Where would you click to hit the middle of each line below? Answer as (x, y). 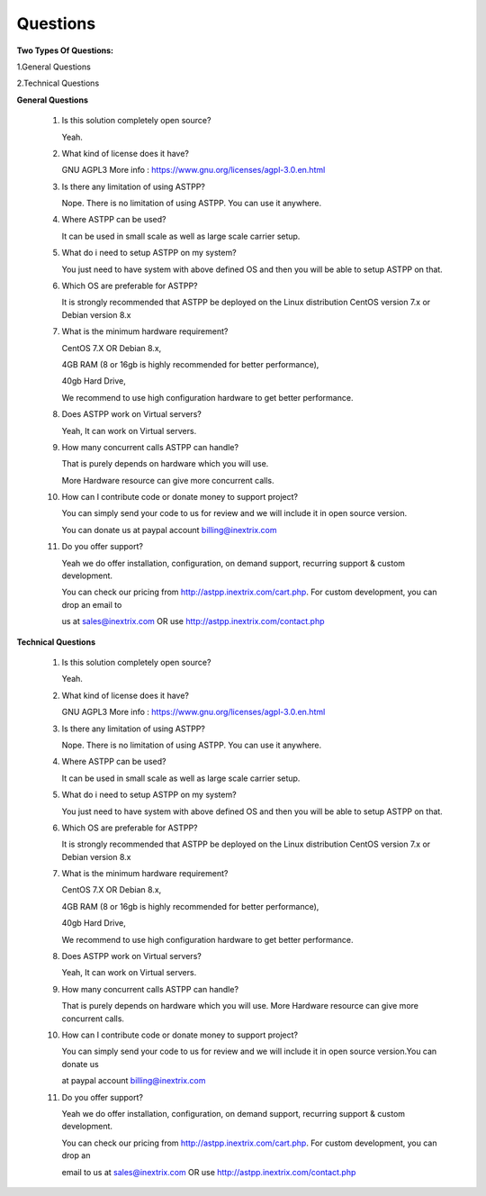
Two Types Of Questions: (65, 50)
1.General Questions (54, 67)
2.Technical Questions (58, 83)
